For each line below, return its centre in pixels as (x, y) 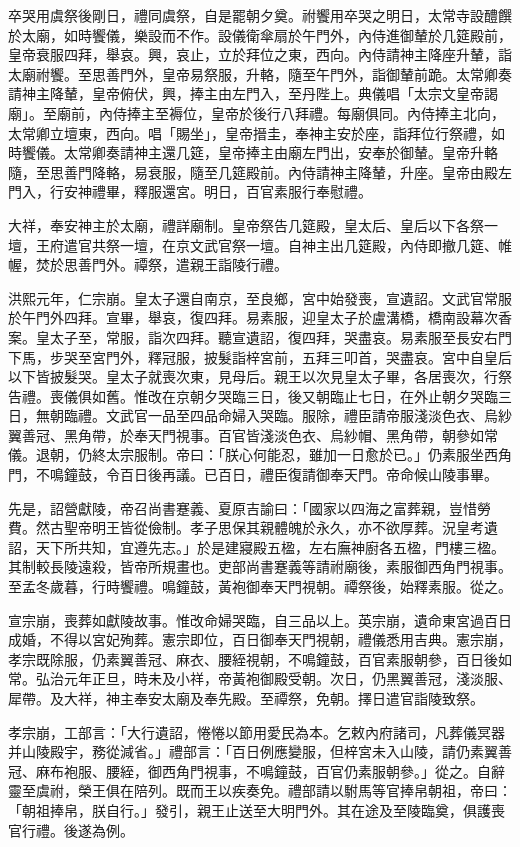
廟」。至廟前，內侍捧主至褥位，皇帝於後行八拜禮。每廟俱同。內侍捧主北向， (256, 112)
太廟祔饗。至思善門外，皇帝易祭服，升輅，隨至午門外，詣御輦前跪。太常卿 (253, 73)
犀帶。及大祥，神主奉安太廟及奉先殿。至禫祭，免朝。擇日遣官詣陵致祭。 (246, 698)
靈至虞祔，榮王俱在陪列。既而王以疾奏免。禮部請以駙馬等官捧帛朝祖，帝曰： (260, 790)
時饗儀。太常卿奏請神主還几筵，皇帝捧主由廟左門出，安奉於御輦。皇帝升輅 (253, 152)
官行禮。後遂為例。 (71, 829)
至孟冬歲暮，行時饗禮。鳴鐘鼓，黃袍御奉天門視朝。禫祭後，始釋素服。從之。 (260, 586)
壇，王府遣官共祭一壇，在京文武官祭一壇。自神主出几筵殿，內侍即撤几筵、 (253, 244)
